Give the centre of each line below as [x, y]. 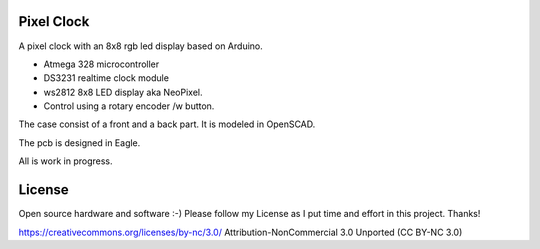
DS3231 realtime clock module [106, 78]
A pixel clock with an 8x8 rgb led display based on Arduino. [141, 46]
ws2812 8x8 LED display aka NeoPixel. [123, 92]
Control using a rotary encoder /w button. [129, 106]
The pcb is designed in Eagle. [79, 142]
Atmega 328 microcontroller [101, 64]
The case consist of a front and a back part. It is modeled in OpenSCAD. [167, 124]
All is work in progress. [66, 161]
